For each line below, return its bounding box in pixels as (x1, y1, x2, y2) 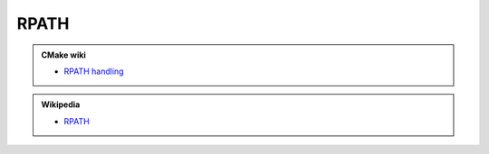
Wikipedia (41, 99, 81, 110)
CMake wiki (41, 50, 86, 60)
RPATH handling (63, 66, 124, 77)
